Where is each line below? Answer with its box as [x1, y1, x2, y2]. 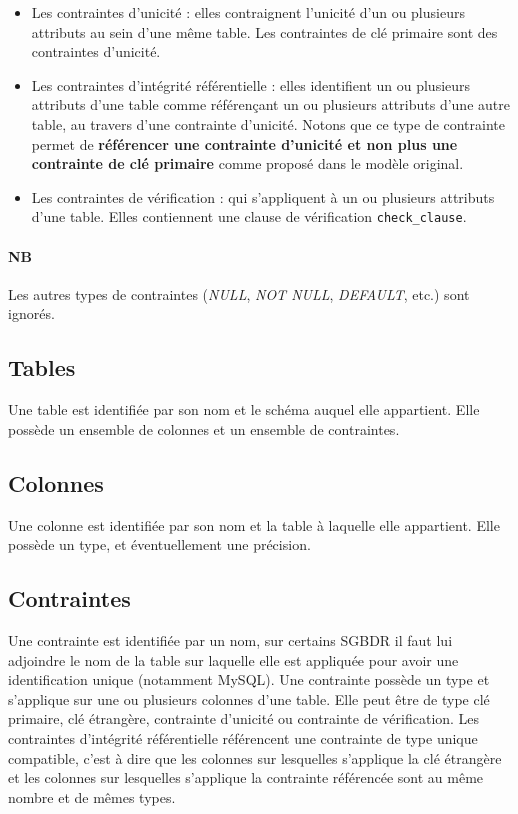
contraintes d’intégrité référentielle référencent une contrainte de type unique [8, 727, 478, 748]
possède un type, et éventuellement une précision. [8, 534, 311, 555]
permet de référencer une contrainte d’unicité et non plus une [31, 133, 458, 154]
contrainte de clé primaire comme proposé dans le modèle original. [31, 153, 464, 174]
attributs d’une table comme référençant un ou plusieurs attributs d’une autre [31, 94, 510, 115]
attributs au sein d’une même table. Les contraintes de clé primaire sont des [31, 21, 498, 42]
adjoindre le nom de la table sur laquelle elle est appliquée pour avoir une [8, 649, 459, 670]
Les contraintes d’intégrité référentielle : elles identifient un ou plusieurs [31, 74, 471, 95]
